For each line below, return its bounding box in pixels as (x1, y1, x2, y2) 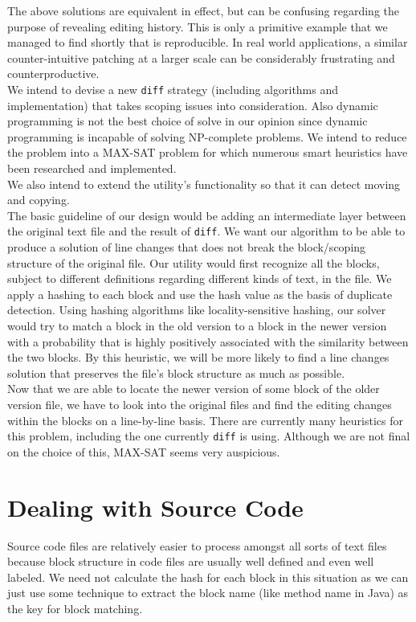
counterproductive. (7, 65, 100, 82)
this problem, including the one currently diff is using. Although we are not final (7, 428, 410, 444)
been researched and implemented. (7, 160, 177, 176)
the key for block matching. (7, 599, 143, 616)
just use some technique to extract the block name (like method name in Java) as (7, 584, 409, 601)
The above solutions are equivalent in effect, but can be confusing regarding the (7, 2, 400, 18)
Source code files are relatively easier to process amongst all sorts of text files (7, 537, 387, 554)
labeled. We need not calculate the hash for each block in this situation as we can (7, 568, 409, 585)
